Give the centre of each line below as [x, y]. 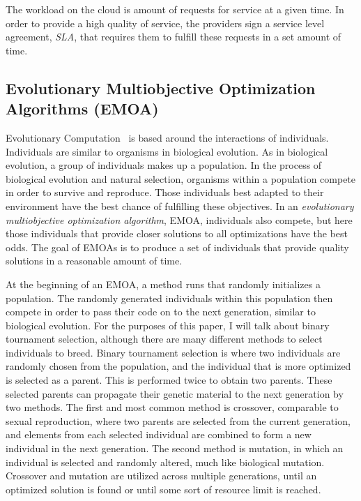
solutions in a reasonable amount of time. [94, 261]
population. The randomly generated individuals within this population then [169, 298]
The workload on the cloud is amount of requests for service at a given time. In [175, 9]
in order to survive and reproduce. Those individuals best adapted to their [165, 192]
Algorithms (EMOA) [82, 109]
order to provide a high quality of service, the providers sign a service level [165, 23]
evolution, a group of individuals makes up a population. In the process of [164, 165]
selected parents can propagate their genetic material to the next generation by [175, 393]
